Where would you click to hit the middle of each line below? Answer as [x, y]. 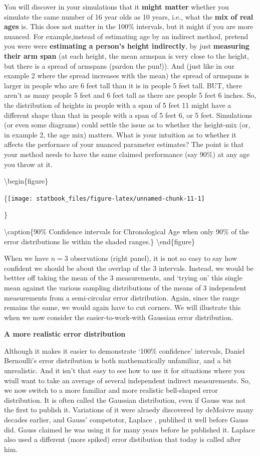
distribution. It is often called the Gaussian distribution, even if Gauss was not [125, 400]
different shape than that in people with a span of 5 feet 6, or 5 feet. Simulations [128, 115]
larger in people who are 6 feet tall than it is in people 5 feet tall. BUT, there [123, 85]
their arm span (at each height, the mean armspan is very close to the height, [126, 55]
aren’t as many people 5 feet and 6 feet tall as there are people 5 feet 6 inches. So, [130, 95]
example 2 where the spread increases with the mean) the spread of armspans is [127, 75]
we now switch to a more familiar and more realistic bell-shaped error [111, 390]
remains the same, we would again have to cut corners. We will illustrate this [122, 307]
